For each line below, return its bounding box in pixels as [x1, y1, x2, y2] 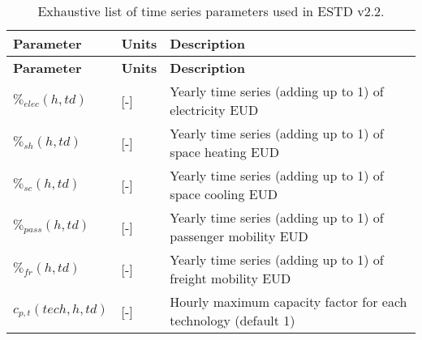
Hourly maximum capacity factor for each [170, 292, 407, 311]
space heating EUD [170, 142, 280, 161]
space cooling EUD [170, 185, 278, 203]
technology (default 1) [170, 311, 295, 329]
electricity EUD [170, 100, 259, 119]
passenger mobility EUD [170, 227, 308, 245]
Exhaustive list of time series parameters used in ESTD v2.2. [37, 2, 385, 20]
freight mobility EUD [170, 269, 291, 287]
